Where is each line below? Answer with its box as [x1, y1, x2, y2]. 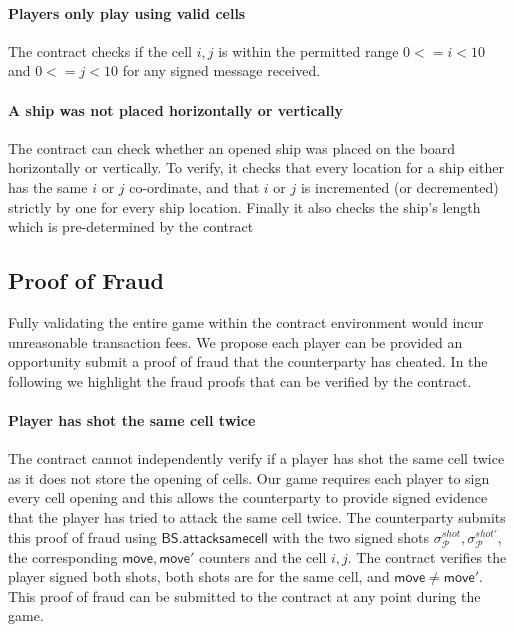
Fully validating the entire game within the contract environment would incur [8, 311, 484, 332]
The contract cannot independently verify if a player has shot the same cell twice [8, 448, 505, 469]
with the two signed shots [272, 526, 430, 547]
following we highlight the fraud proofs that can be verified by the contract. [8, 370, 472, 391]
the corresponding [8, 546, 118, 567]
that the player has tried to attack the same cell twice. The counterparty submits [8, 506, 506, 527]
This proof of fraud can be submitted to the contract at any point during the [8, 585, 481, 606]
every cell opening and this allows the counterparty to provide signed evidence [8, 487, 488, 508]
